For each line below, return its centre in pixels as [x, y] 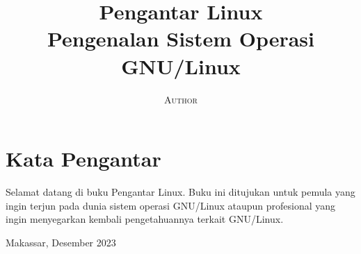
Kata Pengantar [83, 159]
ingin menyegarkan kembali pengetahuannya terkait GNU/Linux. [145, 219]
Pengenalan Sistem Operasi [181, 39]
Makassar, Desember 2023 [61, 242]
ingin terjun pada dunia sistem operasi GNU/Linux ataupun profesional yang [171, 205]
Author [181, 99]
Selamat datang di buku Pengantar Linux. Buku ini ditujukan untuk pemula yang [180, 192]
